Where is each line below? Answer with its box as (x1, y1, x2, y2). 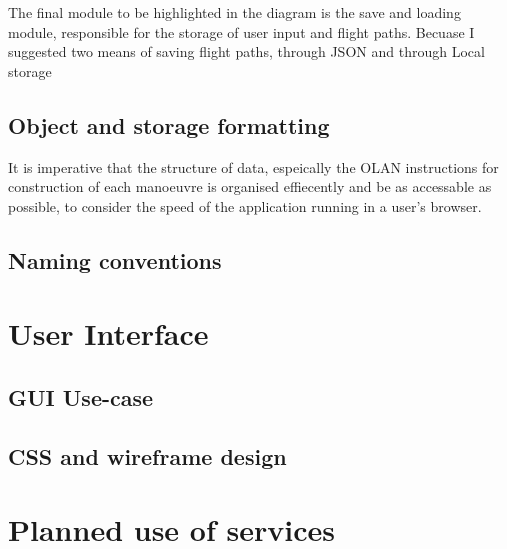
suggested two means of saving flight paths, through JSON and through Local (8, 41, 485, 62)
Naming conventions (8, 244, 222, 275)
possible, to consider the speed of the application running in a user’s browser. (8, 195, 482, 216)
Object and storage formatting (8, 109, 330, 140)
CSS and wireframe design (8, 440, 287, 471)
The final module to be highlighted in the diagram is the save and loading (8, 2, 461, 22)
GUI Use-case (8, 381, 154, 412)
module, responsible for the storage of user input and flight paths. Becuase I (8, 21, 475, 42)
